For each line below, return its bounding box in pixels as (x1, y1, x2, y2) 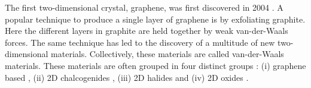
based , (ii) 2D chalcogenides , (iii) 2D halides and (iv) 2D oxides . (5, 71, 249, 83)
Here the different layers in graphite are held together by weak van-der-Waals (5, 24, 288, 37)
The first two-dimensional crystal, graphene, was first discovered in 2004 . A (5, 1, 283, 13)
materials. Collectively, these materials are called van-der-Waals (51, 48, 284, 60)
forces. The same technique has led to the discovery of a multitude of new (5, 36, 275, 48)
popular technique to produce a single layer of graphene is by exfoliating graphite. (5, 12, 306, 25)
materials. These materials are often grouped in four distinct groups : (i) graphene (5, 59, 306, 71)
